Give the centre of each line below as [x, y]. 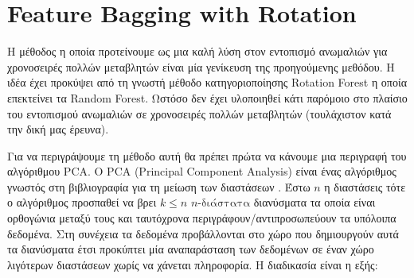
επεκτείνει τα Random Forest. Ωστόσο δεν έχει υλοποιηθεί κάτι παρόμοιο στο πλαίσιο [207, 97]
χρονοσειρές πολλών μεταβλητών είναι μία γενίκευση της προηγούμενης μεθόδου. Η [201, 66]
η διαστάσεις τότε [365, 186]
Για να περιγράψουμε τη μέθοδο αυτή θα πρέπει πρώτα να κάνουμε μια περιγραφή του [207, 155]
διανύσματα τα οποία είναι [314, 202]
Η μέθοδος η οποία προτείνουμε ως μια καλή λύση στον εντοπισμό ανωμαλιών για [197, 51]
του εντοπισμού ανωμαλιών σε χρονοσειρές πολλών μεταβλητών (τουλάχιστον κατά [199, 113]
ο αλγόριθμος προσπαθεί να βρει [82, 202]
